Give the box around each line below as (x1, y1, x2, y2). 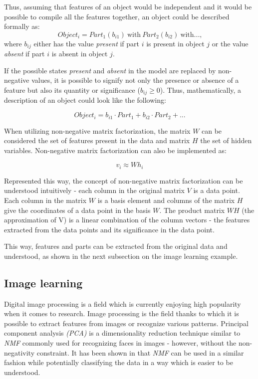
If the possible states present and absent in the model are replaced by (4, 65, 216, 75)
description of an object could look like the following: (4, 95, 166, 105)
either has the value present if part (33, 38, 140, 48)
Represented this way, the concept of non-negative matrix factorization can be (4, 175, 243, 186)
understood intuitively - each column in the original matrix (4, 185, 185, 195)
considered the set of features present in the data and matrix (4, 135, 190, 146)
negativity (4, 347, 35, 358)
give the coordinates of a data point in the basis (4, 204, 151, 215)
